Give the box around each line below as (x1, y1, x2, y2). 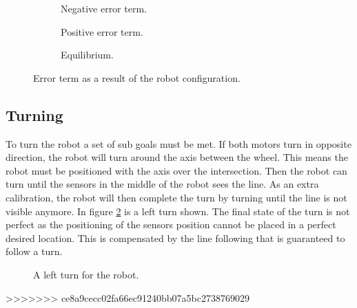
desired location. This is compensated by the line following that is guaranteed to (6, 230, 345, 245)
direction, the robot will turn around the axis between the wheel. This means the (6, 150, 348, 164)
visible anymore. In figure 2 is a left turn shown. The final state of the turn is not (6, 203, 350, 218)
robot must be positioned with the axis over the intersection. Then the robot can (6, 163, 347, 177)
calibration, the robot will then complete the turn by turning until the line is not (6, 190, 347, 204)
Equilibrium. (61, 47, 114, 62)
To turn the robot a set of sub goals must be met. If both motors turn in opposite (6, 136, 351, 151)
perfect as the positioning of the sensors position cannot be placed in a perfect (6, 217, 336, 232)
